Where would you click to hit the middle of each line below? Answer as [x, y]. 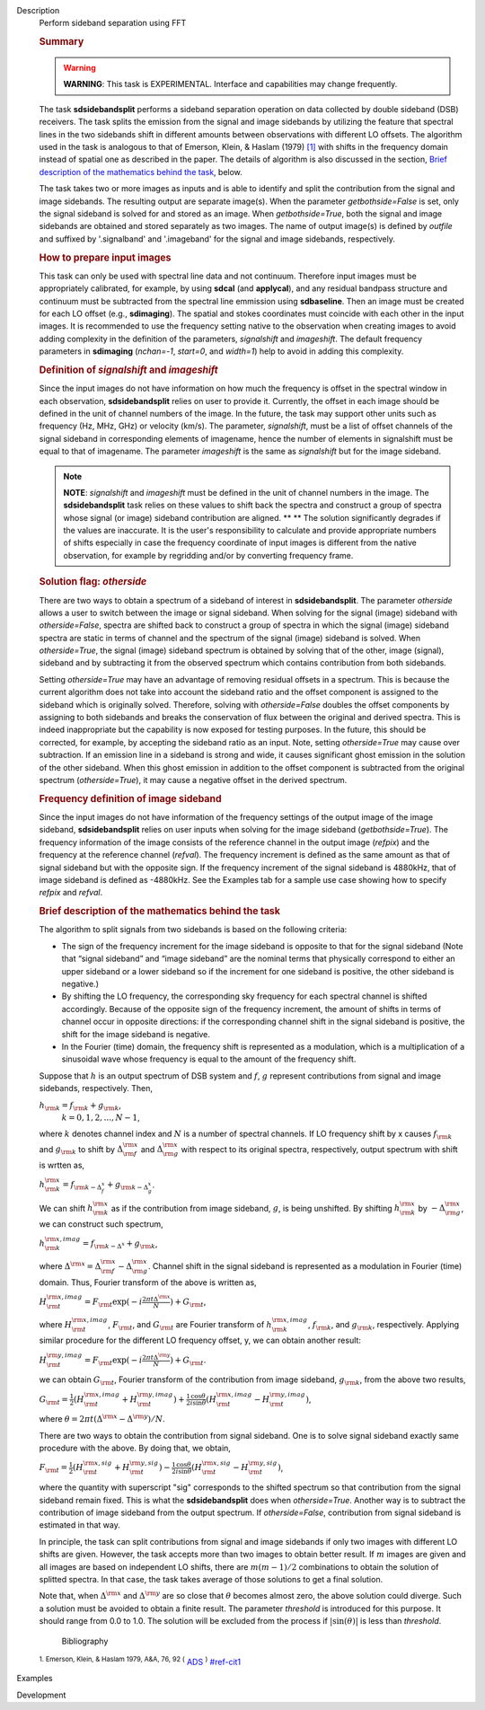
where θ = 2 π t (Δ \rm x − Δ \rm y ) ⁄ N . [102, 1419]
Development [41, 1695]
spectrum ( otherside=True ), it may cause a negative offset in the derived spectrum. [193, 780]
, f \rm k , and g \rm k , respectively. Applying [384, 1325]
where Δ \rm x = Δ [70, 1266]
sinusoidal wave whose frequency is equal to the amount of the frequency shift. [209, 1059]
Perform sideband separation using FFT [113, 23]
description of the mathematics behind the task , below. [141, 172]
